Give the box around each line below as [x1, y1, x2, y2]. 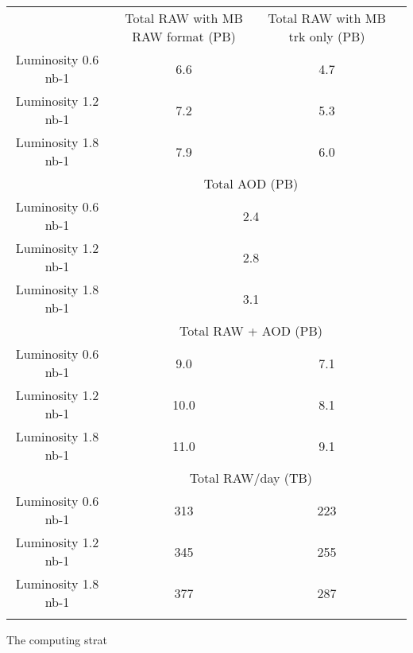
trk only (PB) [288, 27, 365, 45]
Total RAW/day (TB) [189, 468, 313, 487]
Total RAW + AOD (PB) [179, 321, 322, 340]
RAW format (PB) [132, 27, 236, 45]
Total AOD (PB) [203, 174, 299, 192]
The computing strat [6, 632, 107, 647]
